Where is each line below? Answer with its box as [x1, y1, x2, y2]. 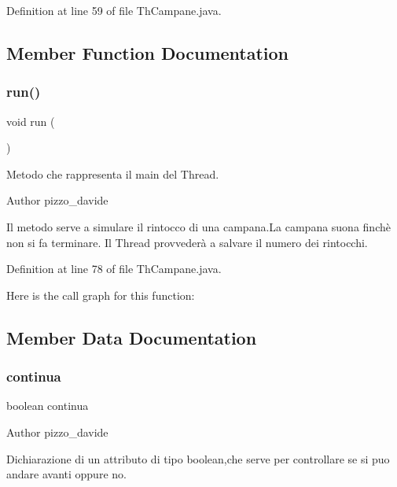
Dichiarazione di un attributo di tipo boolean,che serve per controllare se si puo [6, 450, 390, 467]
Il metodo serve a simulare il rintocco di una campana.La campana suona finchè [6, 218, 391, 234]
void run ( [6, 113, 55, 129]
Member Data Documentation [6, 325, 257, 349]
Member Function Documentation [6, 40, 289, 65]
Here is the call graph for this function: [6, 286, 195, 303]
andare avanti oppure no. [6, 466, 127, 482]
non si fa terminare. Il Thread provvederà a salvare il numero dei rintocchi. [6, 234, 368, 250]
